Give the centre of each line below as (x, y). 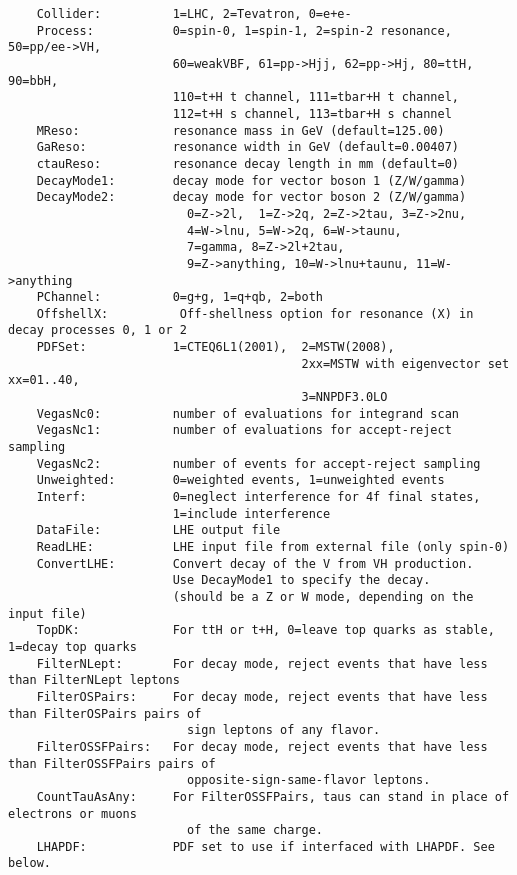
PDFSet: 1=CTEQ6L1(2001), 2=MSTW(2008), (215, 347)
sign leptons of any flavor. (283, 730)
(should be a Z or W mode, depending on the (323, 596)
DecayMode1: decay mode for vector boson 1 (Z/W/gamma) (251, 180)
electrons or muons (72, 813)
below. (29, 863)
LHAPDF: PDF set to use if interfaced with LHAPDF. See (265, 846)
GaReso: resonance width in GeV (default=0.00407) (248, 147)
